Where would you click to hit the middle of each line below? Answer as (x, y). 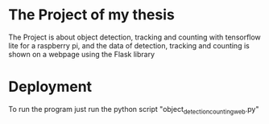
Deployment (50, 87)
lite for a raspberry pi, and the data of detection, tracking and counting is (129, 45)
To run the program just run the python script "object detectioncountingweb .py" (134, 110)
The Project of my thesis (91, 15)
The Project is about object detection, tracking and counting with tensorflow (135, 37)
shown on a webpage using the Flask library (82, 54)
